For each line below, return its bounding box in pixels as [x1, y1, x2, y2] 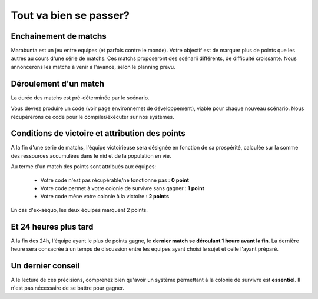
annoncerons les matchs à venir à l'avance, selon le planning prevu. [11, 63, 176, 70]
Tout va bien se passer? [11, 9, 130, 22]
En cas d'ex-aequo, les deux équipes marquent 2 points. [11, 206, 148, 213]
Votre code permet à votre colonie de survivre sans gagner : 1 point [40, 185, 204, 191]
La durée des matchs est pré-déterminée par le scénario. [11, 94, 150, 101]
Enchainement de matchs [11, 31, 107, 41]
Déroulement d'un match [11, 78, 105, 88]
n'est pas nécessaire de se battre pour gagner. [11, 284, 125, 291]
